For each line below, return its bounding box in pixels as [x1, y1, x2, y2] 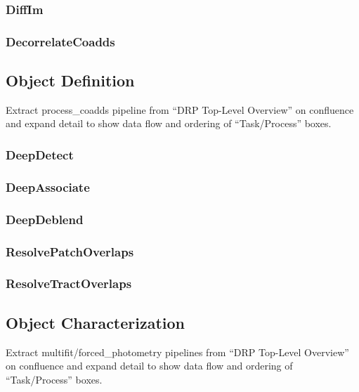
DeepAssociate [6, 178, 90, 195]
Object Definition [6, 70, 135, 91]
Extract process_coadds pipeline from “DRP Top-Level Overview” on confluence [6, 102, 354, 117]
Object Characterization [6, 311, 185, 333]
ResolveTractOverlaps [6, 275, 132, 292]
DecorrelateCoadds [6, 32, 115, 50]
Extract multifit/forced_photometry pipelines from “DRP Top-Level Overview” [6, 344, 349, 359]
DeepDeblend [6, 210, 84, 228]
